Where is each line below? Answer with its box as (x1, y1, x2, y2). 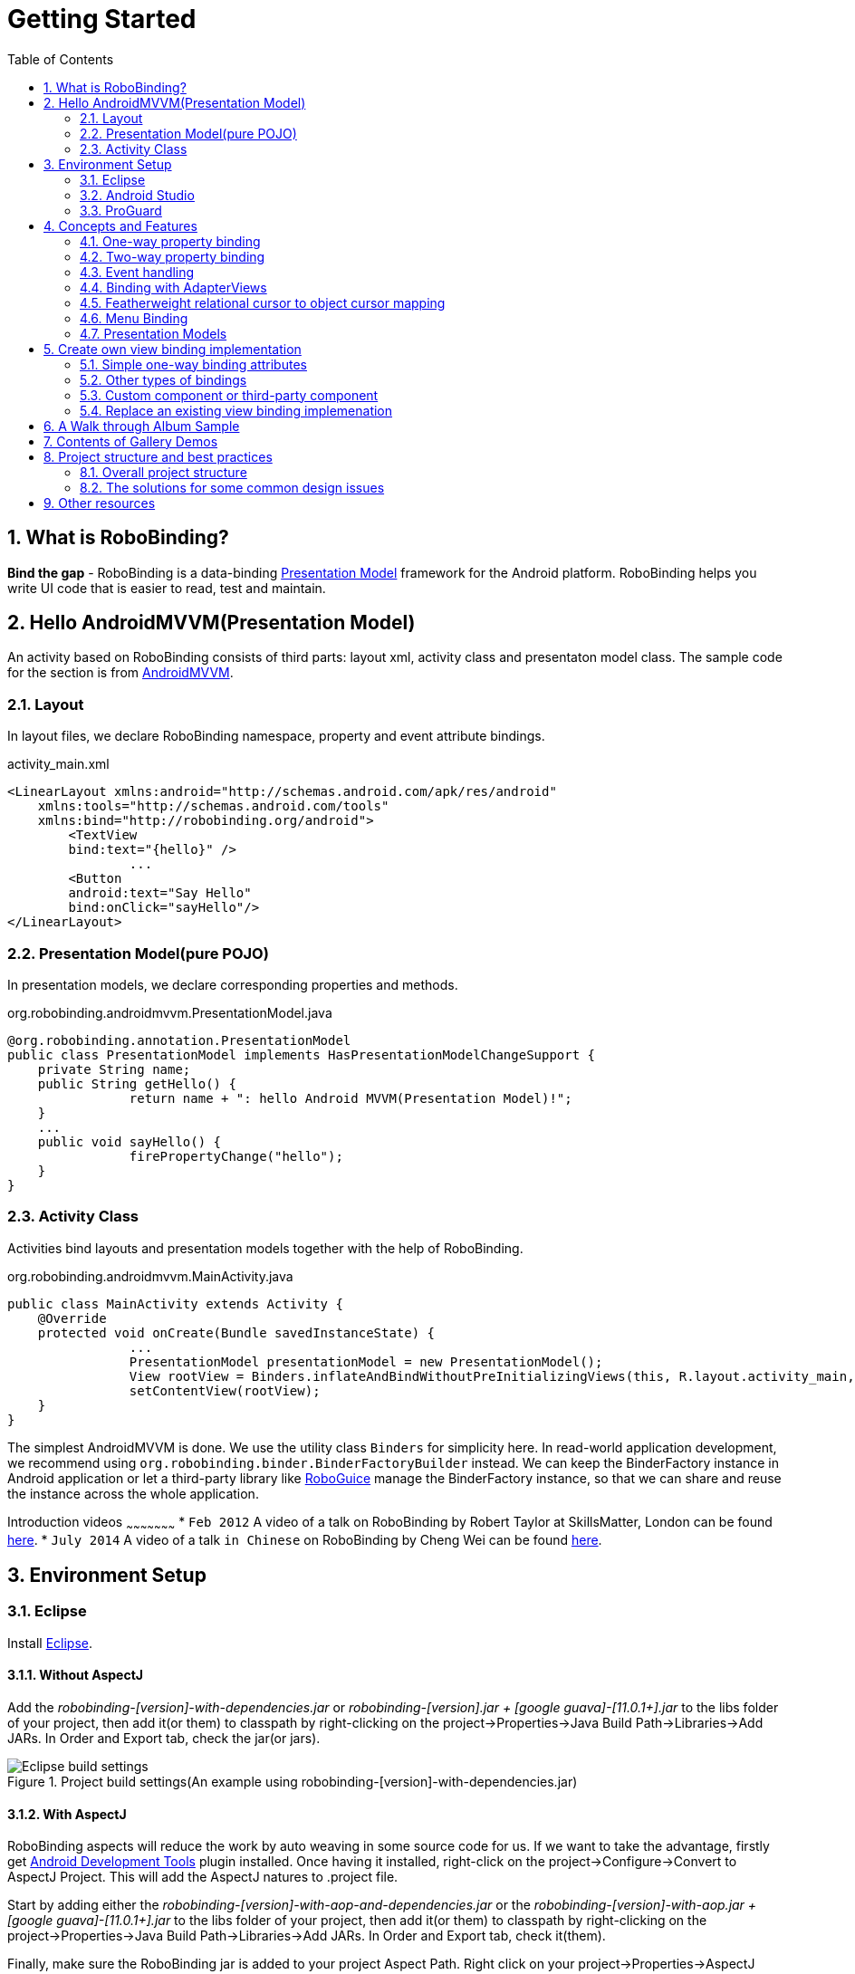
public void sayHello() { (37, 1134, 222, 1149)
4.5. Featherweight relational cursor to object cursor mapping (80, 294, 446, 311)
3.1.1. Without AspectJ (7, 1667, 143, 1683)
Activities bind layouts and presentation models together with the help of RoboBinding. (7, 1240, 524, 1256)
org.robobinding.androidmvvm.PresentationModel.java (7, 1004, 332, 1021)
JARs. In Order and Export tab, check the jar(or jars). (7, 1730, 321, 1746)
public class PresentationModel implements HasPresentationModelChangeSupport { (7, 1047, 596, 1062)
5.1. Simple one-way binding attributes (80, 356, 307, 372)
